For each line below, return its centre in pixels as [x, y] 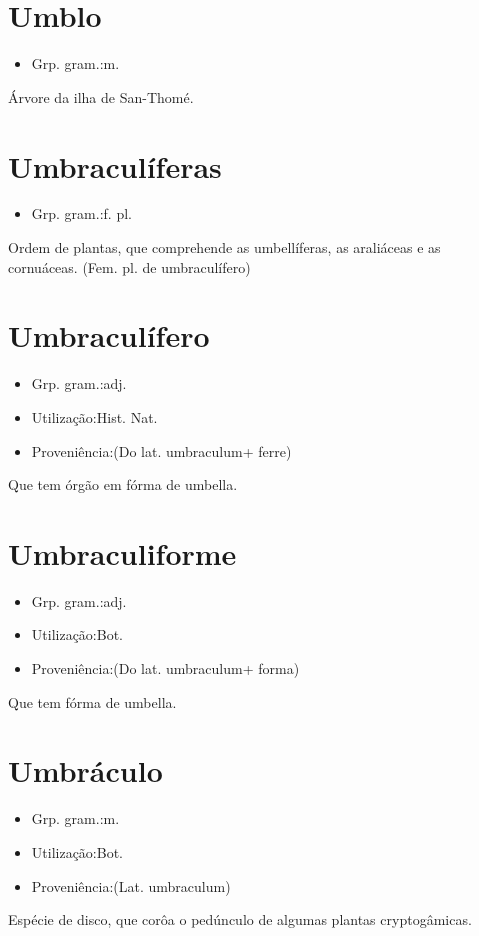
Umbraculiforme [122, 552]
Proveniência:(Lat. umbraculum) [131, 885]
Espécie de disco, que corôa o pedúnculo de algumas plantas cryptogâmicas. [240, 919]
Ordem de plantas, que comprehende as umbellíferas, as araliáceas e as [224, 247]
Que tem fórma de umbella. [92, 701]
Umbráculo [85, 770]
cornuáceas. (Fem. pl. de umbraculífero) [129, 266]
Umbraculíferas [115, 165]
